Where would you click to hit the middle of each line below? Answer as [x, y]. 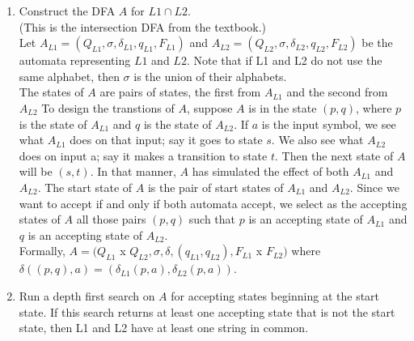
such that [212, 219]
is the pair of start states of [215, 187]
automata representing [75, 60]
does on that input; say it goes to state [166, 140]
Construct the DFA [67, 11]
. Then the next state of [334, 155]
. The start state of [85, 187]
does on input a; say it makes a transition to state [143, 155]
